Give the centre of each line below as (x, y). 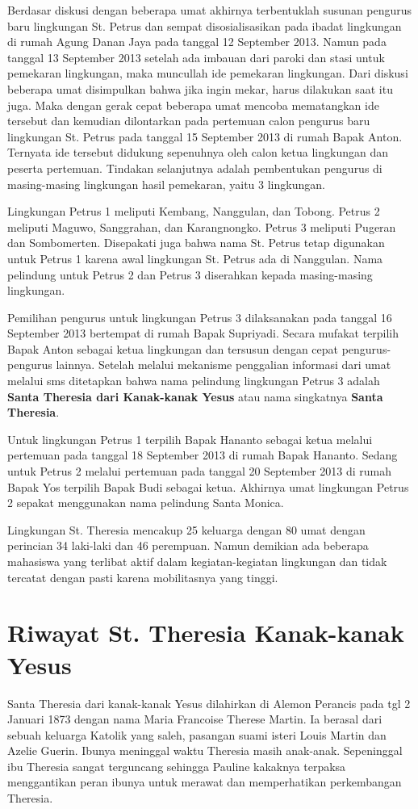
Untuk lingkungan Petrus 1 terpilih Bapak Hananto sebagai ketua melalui (190, 439)
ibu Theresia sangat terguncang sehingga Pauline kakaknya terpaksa (177, 766)
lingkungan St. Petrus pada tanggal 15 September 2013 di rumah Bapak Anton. (205, 136)
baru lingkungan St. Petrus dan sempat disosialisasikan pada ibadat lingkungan (205, 25)
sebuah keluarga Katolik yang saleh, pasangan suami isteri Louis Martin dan (197, 734)
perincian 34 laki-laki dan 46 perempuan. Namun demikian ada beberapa (188, 545)
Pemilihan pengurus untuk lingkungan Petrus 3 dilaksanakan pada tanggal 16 (200, 317)
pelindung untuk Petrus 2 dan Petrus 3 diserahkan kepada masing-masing (190, 274)
